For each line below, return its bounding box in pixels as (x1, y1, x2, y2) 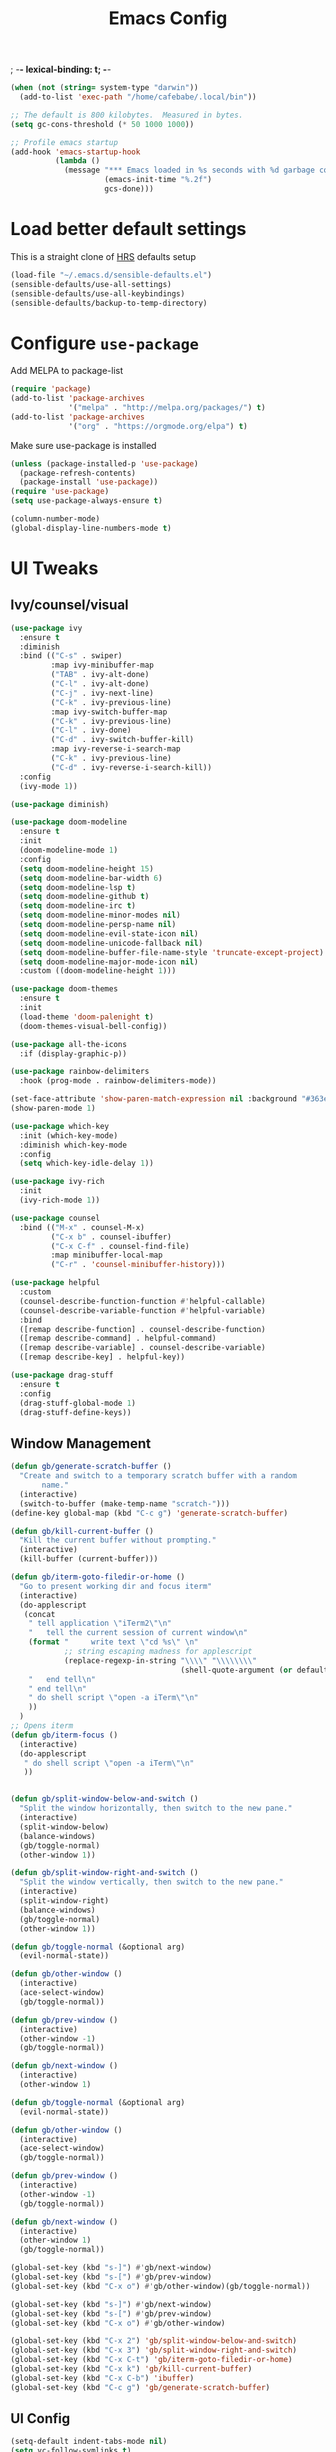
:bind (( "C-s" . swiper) (19, 651, 123, 661)
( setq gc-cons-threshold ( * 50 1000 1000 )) (10, 119, 195, 129)
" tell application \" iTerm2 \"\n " (28, 1618, 172, 1629)
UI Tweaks (10, 557, 99, 579)
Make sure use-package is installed (10, 439, 157, 451)
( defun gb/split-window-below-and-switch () (10, 1794, 199, 1804)
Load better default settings (10, 218, 247, 241)
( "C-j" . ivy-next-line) (50, 688, 155, 698)
